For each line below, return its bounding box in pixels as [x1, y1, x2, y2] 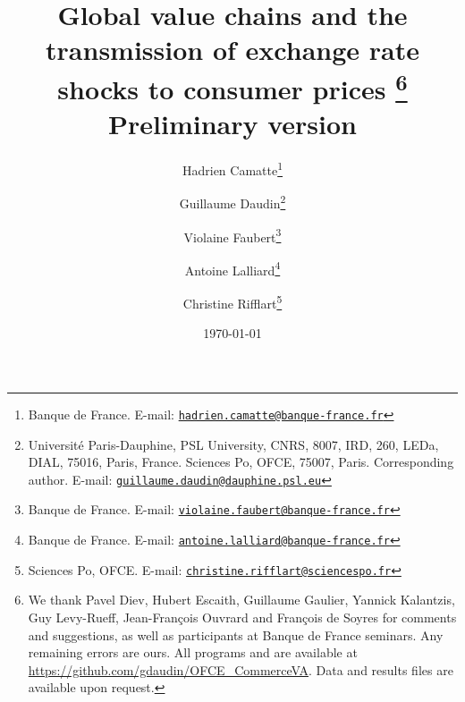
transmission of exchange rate [46, 31, 419, 68]
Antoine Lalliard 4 [184, 258, 281, 279]
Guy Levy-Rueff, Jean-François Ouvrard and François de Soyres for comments [28, 607, 457, 626]
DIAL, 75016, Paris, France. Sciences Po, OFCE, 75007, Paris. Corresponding [28, 452, 454, 471]
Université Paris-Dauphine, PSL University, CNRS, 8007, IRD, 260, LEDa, [28, 435, 439, 453]
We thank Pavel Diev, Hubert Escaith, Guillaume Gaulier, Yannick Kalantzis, [28, 590, 455, 609]
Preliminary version [108, 106, 357, 142]
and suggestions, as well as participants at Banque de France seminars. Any [28, 625, 444, 644]
